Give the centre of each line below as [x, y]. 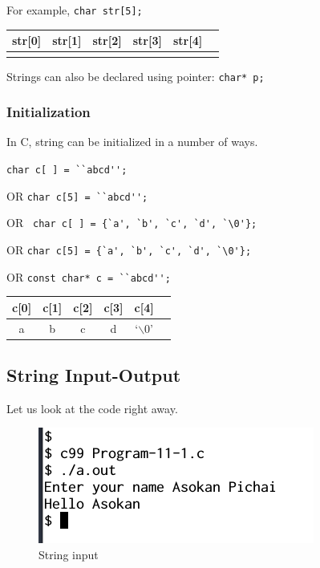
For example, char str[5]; [75, 10]
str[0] [27, 41]
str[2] [107, 41]
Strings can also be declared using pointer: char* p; [136, 76]
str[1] [67, 41]
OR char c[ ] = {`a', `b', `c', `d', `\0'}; [132, 223]
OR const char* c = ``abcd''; [89, 276]
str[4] [188, 41]
